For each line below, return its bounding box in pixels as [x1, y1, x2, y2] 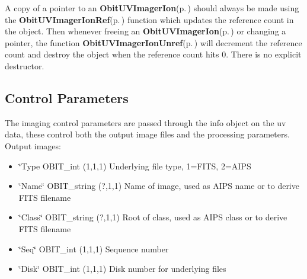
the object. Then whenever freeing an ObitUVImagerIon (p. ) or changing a [5, 25, 286, 37]
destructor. [5, 59, 44, 72]
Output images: [5, 139, 61, 152]
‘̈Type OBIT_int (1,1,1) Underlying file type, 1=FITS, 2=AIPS [18, 159, 251, 172]
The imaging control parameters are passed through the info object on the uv [5, 116, 286, 129]
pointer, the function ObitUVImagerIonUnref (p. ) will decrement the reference [5, 36, 302, 49]
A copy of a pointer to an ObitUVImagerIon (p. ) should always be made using [5, 2, 299, 14]
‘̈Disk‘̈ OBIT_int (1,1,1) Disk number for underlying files [18, 262, 226, 275]
